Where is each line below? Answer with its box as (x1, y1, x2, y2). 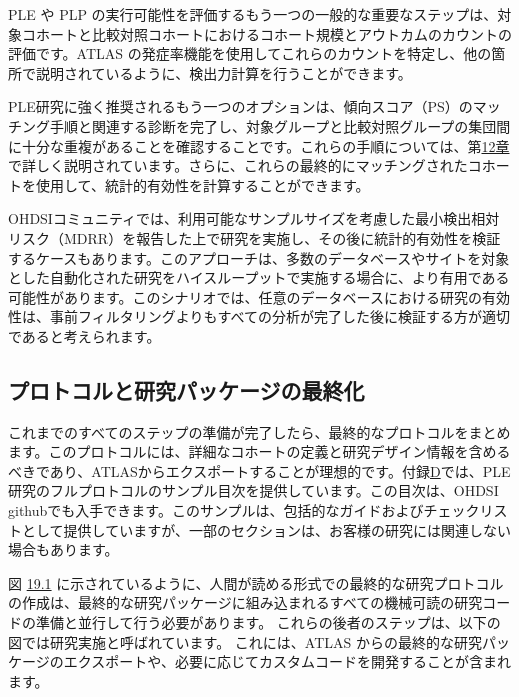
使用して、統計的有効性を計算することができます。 (35, 174, 370, 195)
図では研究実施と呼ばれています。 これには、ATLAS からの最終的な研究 (8, 631, 482, 652)
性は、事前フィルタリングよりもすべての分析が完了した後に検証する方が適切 (8, 306, 510, 327)
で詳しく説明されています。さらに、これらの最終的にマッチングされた (8, 155, 468, 176)
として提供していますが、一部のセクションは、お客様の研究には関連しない (21, 519, 511, 540)
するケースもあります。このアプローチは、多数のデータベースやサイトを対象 (8, 247, 510, 268)
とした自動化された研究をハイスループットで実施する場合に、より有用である (8, 267, 510, 288)
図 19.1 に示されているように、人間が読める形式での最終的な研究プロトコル (8, 572, 504, 593)
